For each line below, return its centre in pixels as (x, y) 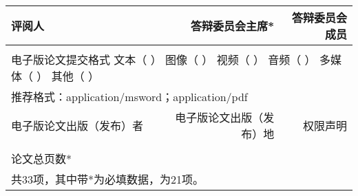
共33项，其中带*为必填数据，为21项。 (108, 179)
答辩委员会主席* (232, 26)
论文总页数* (42, 159)
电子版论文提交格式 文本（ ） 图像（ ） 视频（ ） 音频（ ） (164, 59)
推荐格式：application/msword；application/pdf (129, 97)
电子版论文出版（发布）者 (77, 126)
